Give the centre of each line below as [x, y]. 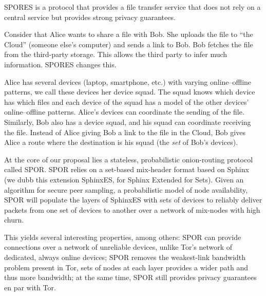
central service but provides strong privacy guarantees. [90, 17]
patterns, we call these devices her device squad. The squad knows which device [130, 92]
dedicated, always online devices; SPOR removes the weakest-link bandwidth [125, 257]
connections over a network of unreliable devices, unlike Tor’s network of [118, 247]
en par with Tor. [30, 287]
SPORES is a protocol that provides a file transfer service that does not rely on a [132, 7]
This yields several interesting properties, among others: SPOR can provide [123, 237]
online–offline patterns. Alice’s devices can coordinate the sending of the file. [124, 112]
